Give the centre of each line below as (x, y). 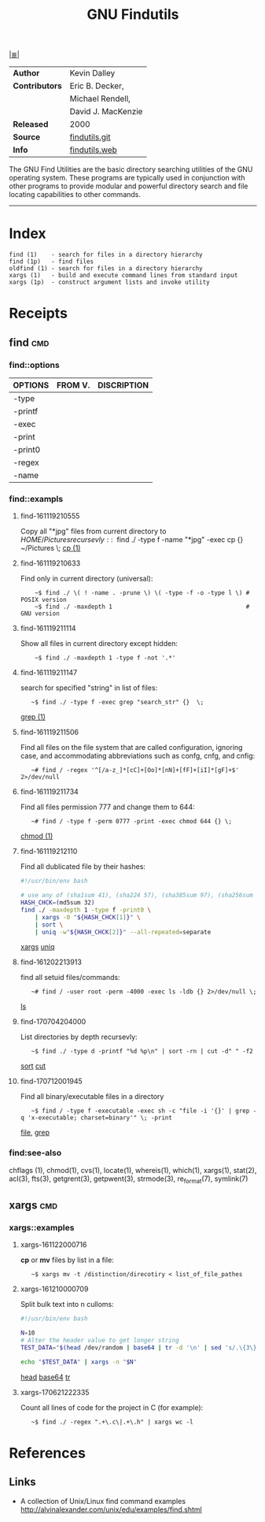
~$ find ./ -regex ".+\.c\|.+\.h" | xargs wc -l (112, 1422)
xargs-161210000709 (54, 1289)
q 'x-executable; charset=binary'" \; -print (96, 1118)
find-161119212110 (49, 852)
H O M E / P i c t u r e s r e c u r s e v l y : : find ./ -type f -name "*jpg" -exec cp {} (132, 540)
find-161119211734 (50, 792)
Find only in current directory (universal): (86, 579)
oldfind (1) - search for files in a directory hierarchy (106, 269)
